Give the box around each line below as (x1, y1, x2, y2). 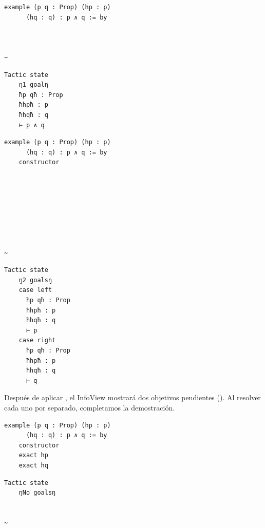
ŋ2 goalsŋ (18, 276, 52, 284)
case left (18, 286, 52, 294)
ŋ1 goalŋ (18, 81, 48, 89)
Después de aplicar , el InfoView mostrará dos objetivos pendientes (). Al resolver (4, 392, 261, 403)
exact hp (18, 452, 48, 459)
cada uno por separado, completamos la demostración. (4, 402, 175, 413)
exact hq (18, 461, 48, 469)
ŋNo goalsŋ (18, 489, 56, 497)
